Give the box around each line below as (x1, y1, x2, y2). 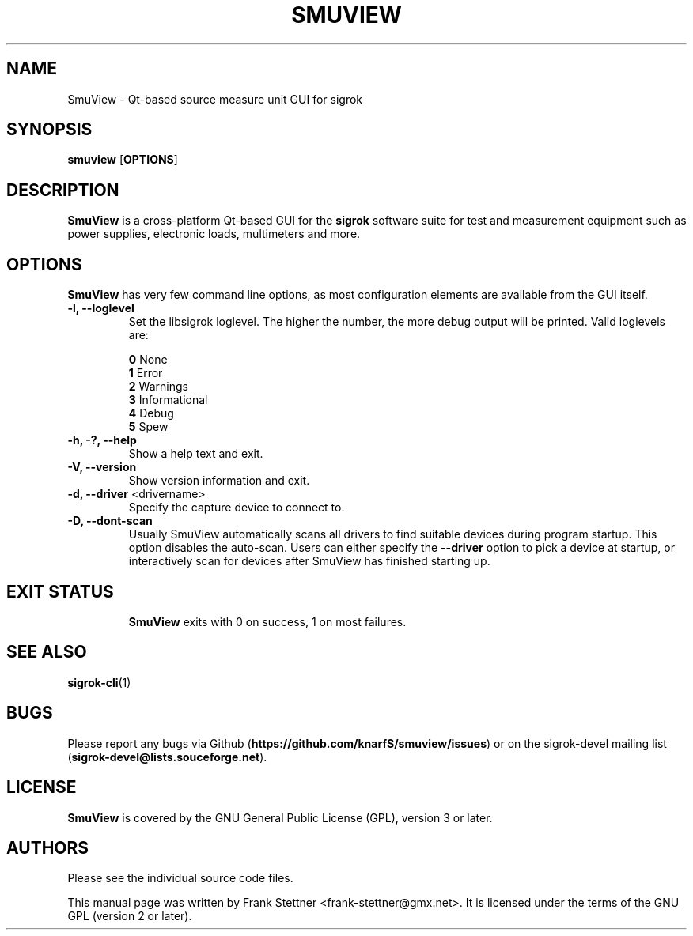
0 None (128, 353, 168, 367)
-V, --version (67, 460, 137, 474)
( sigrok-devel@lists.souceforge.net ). (67, 749, 267, 764)
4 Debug (128, 406, 174, 421)
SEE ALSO (6, 642, 87, 662)
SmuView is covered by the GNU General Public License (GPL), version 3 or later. (67, 810, 493, 825)
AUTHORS (6, 837, 89, 858)
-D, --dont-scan (67, 514, 153, 528)
